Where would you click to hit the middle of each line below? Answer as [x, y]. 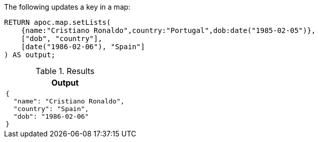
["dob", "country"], [62, 39]
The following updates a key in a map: [67, 7]
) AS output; [30, 55]
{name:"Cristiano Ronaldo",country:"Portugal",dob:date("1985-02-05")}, [168, 30]
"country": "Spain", [51, 109]
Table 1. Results [65, 71]
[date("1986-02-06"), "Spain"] [83, 47]
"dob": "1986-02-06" [51, 116]
